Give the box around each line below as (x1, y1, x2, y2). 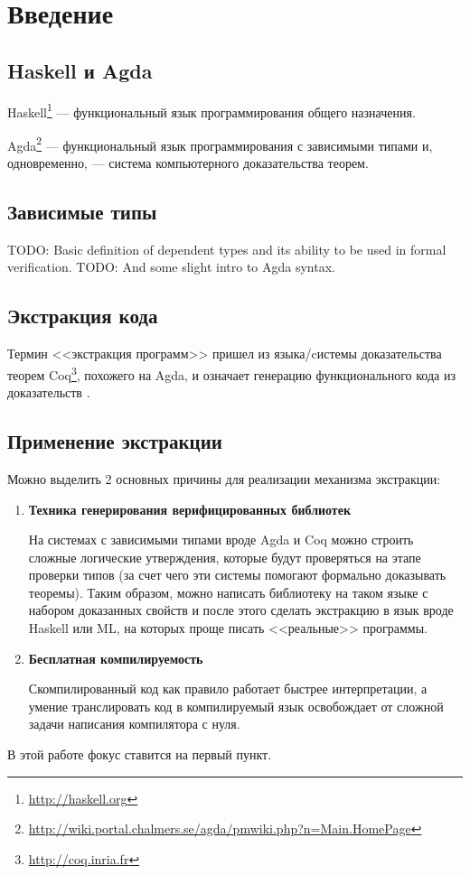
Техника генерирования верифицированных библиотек (28, 499, 352, 518)
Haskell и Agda (7, 56, 153, 84)
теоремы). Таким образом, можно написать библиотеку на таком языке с (28, 582, 428, 601)
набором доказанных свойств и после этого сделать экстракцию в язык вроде (28, 600, 454, 619)
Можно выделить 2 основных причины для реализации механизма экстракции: (7, 469, 441, 488)
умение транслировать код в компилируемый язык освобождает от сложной (28, 696, 444, 715)
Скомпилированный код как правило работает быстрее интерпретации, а (28, 679, 428, 698)
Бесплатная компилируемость (28, 648, 203, 667)
